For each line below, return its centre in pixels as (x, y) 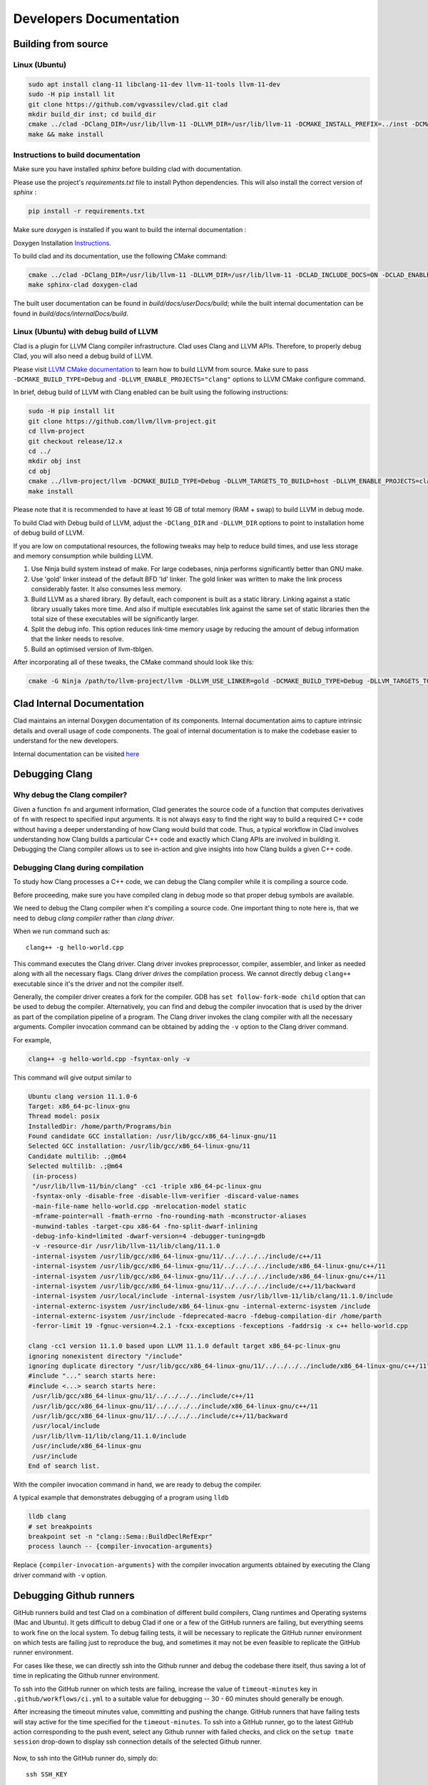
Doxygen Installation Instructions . (62, 243)
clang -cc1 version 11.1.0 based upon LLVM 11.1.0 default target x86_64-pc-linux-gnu (184, 1346)
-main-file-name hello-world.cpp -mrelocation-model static (139, 1206)
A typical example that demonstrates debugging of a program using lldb (121, 1498)
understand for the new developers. (66, 741)
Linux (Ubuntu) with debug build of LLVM (86, 332)
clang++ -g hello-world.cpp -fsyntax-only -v (109, 1059)
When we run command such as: (62, 931)
